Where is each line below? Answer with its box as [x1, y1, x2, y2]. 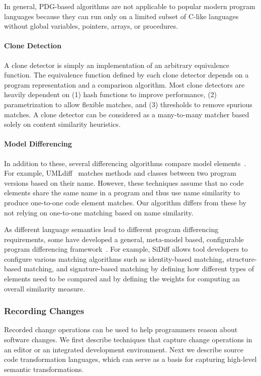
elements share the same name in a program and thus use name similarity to [4, 187, 240, 198]
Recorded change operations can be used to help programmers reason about [4, 324, 238, 335]
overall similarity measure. [4, 283, 85, 293]
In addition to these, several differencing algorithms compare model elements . [4, 158, 246, 168]
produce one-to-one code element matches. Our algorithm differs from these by [4, 197, 246, 207]
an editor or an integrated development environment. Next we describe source [4, 344, 243, 354]
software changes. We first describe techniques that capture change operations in [4, 334, 252, 345]
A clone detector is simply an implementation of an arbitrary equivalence [4, 59, 229, 70]
